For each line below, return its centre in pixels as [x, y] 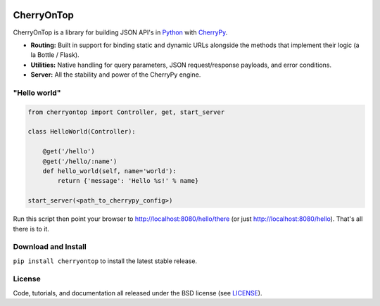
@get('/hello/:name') [80, 161]
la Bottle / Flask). [55, 55]
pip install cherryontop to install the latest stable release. [105, 261]
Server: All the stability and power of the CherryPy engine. [116, 75]
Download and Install [50, 247]
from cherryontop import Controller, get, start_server [126, 112]
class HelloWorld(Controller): [82, 132]
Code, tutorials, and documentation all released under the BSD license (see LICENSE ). [138, 293]
